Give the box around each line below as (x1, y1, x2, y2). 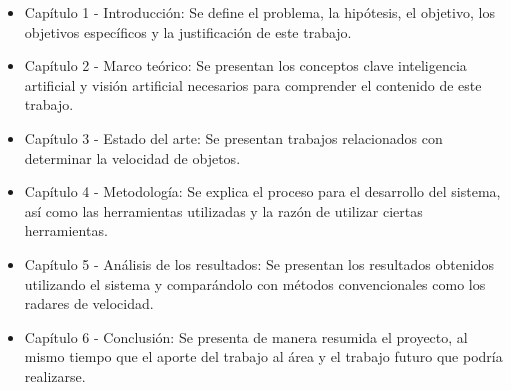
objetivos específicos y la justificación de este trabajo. (24, 21, 352, 42)
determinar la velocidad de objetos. (24, 147, 241, 168)
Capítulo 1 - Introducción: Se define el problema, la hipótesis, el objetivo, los (24, 2, 495, 22)
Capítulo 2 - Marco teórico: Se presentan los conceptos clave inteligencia (24, 55, 467, 76)
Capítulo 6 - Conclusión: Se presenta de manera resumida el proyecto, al (24, 326, 468, 347)
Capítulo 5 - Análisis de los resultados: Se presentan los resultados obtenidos (24, 253, 494, 274)
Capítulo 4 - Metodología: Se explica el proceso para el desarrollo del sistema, (24, 181, 501, 202)
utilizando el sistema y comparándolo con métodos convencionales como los (24, 273, 486, 294)
